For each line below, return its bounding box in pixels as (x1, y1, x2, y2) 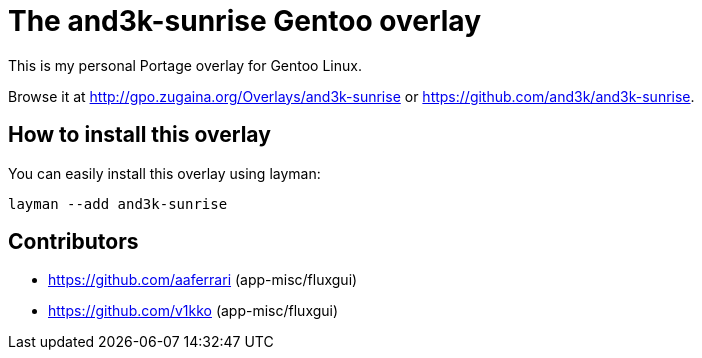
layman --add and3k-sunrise (8, 195, 228, 212)
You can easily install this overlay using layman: (8, 164, 321, 182)
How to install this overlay (8, 122, 271, 148)
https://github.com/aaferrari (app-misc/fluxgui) (48, 271, 358, 289)
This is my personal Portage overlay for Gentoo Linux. (8, 56, 362, 74)
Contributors (8, 229, 139, 255)
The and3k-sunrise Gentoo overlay (8, 4, 481, 38)
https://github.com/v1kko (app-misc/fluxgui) (48, 302, 339, 320)
